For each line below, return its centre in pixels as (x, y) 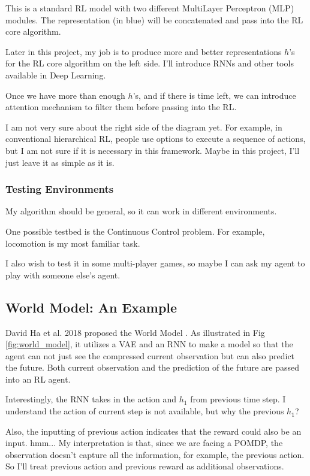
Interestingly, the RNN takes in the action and (91, 399)
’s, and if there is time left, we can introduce (214, 95)
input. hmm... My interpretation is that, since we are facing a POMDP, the (144, 443)
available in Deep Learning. (56, 75)
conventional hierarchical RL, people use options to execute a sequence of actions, (156, 139)
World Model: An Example (91, 307)
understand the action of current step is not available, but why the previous (145, 411)
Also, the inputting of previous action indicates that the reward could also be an (154, 431)
